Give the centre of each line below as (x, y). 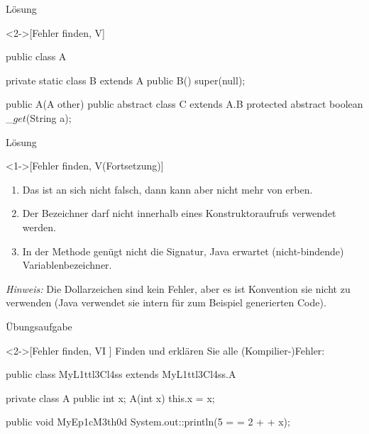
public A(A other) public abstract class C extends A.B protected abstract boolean (184, 104)
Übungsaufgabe (39, 326)
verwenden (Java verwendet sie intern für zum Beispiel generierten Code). (166, 302)
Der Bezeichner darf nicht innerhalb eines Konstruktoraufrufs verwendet (179, 213)
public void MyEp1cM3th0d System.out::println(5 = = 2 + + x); (148, 422)
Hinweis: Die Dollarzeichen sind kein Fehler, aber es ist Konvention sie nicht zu (178, 288)
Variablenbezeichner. (67, 265)
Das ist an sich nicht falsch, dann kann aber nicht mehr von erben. (167, 189)
